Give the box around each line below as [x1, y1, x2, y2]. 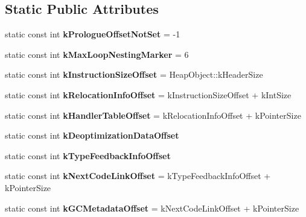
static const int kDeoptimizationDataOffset [5, 129, 179, 142]
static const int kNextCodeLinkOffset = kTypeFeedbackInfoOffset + [5, 169, 271, 182]
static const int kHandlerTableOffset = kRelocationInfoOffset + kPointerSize [5, 108, 301, 121]
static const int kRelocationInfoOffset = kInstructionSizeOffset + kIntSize [5, 88, 292, 101]
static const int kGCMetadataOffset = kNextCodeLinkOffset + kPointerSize [5, 201, 299, 214]
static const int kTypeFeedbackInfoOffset [5, 149, 171, 162]
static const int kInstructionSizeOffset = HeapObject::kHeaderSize [5, 68, 263, 81]
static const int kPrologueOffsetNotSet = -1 [5, 28, 180, 40]
